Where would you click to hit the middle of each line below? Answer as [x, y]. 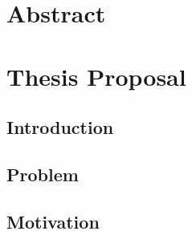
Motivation [53, 221]
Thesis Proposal [96, 76]
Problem [43, 174]
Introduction [60, 127]
